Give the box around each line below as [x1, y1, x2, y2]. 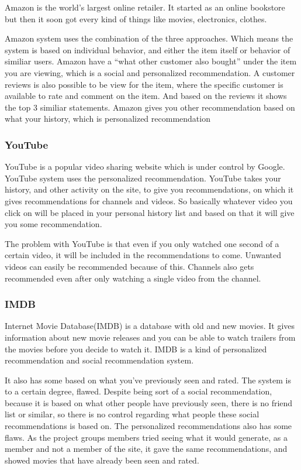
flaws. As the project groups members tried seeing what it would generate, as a [5, 431, 288, 443]
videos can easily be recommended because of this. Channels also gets [5, 260, 254, 272]
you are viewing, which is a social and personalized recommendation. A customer [5, 66, 295, 78]
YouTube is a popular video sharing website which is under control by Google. [5, 160, 285, 173]
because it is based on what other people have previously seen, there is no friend [5, 396, 293, 409]
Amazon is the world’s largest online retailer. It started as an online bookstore [5, 1, 285, 13]
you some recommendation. [5, 218, 102, 230]
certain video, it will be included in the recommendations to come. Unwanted [5, 249, 282, 261]
